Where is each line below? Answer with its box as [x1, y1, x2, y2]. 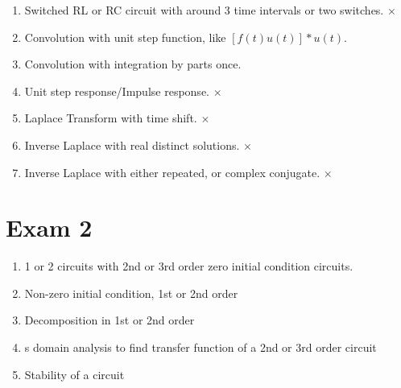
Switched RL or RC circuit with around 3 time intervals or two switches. [24, 2, 384, 18]
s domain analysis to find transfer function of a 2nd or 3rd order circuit [24, 339, 377, 356]
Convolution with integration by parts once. [24, 56, 242, 72]
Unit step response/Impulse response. [24, 82, 209, 99]
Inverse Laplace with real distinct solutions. [24, 136, 240, 153]
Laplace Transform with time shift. [24, 109, 197, 126]
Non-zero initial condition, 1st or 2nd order [24, 284, 238, 301]
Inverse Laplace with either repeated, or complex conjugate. [24, 163, 320, 180]
